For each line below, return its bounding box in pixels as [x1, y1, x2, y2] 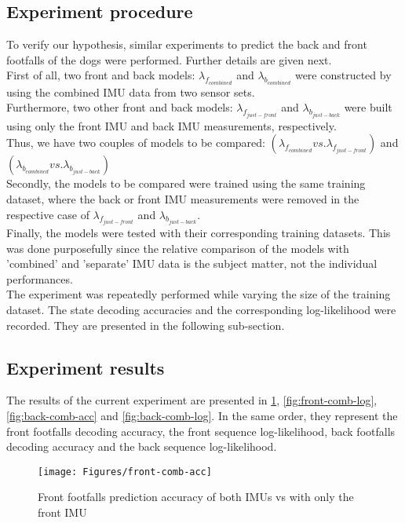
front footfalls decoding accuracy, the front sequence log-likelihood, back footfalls [6, 422, 396, 439]
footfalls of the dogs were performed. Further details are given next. [6, 51, 332, 68]
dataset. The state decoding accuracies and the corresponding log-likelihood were [6, 302, 396, 318]
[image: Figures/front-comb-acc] [38, 466, 212, 477]
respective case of [6, 206, 89, 222]
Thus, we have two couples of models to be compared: [6, 134, 265, 151]
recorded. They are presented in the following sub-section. [6, 316, 285, 333]
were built [344, 99, 392, 115]
